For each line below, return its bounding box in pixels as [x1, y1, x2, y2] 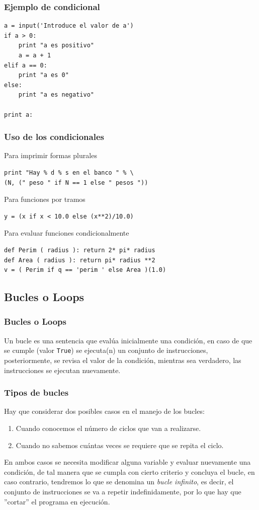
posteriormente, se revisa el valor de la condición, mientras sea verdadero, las [4, 354, 241, 365]
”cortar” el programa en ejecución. [4, 496, 110, 506]
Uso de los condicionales [4, 130, 104, 143]
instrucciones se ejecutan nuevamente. [4, 365, 121, 375]
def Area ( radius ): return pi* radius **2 [4, 256, 155, 264]
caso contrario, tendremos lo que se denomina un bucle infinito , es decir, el [4, 476, 234, 487]
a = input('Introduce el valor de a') [4, 22, 134, 30]
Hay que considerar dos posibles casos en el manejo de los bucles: [4, 406, 205, 416]
